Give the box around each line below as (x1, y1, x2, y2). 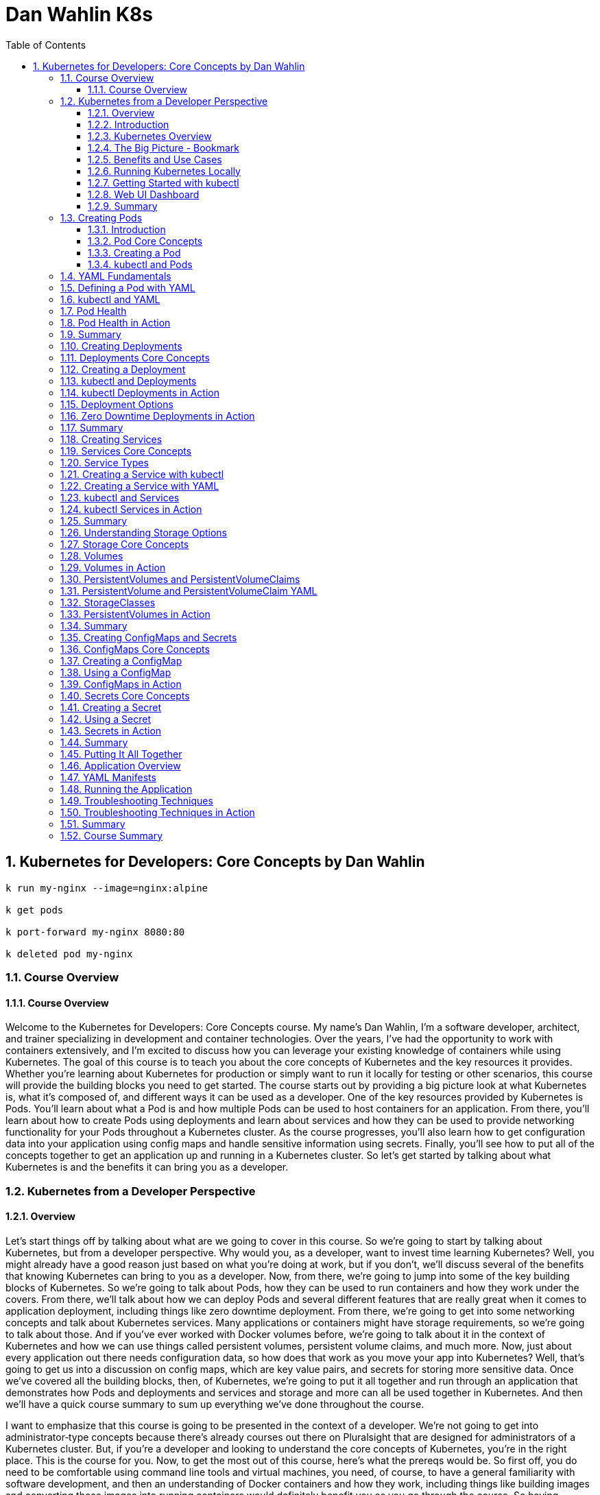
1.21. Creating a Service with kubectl (60, 468, 224, 480)
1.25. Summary (60, 514, 128, 527)
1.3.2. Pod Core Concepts (88, 235, 203, 247)
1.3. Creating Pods (60, 211, 143, 224)
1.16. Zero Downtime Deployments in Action (60, 409, 255, 422)
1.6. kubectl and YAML (60, 293, 160, 305)
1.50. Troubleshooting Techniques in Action (60, 806, 255, 818)
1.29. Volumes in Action (60, 561, 166, 573)
